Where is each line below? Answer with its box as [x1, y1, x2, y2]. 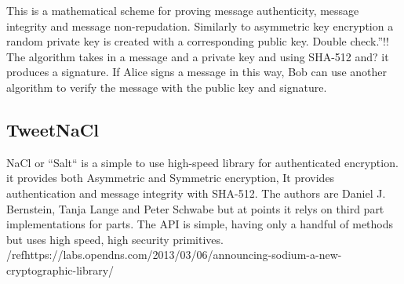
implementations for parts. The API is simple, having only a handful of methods [6, 216, 394, 232]
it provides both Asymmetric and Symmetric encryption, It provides [6, 169, 335, 186]
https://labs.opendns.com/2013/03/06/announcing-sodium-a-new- [24, 246, 342, 263]
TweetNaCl [6, 117, 99, 141]
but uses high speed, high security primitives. [6, 231, 224, 247]
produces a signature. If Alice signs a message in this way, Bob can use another [6, 64, 388, 80]
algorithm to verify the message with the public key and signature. [6, 78, 327, 95]
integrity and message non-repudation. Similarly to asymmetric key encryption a [6, 17, 394, 34]
